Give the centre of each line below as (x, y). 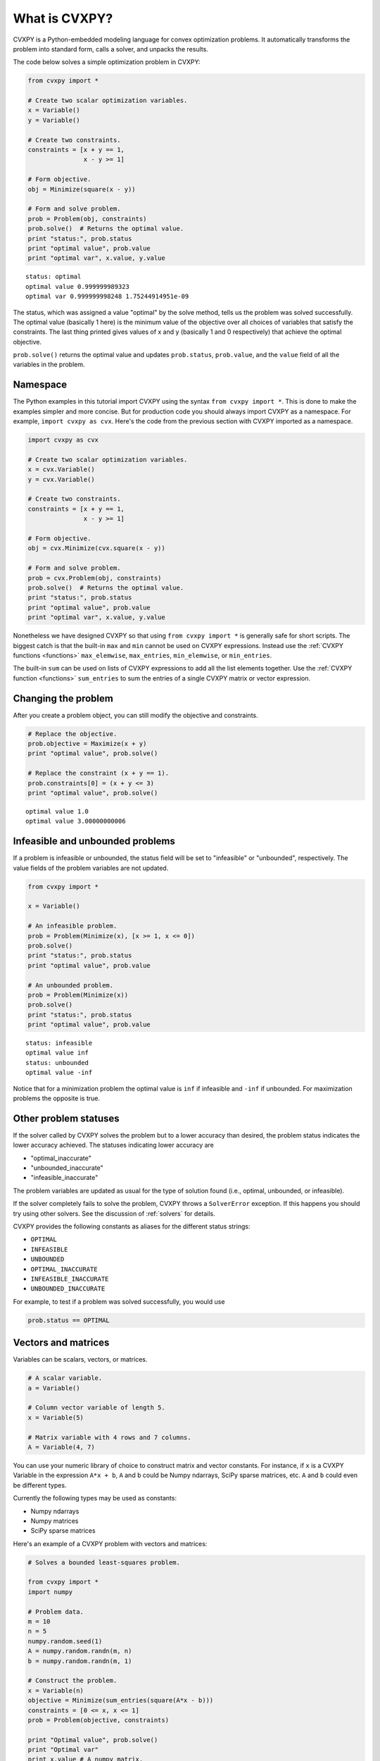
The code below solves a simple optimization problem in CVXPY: (107, 62)
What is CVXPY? (63, 18)
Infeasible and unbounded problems (94, 841)
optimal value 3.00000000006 (76, 821)
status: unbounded (57, 1063)
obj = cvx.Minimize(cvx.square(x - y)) (96, 548)
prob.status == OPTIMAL (69, 1320)
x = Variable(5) (56, 1417)
